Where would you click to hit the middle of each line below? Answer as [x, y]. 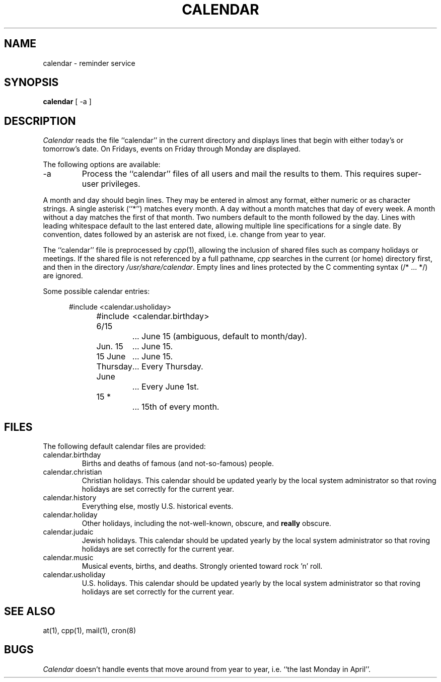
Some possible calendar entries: [96, 291]
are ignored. [63, 276]
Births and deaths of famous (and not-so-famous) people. [178, 464]
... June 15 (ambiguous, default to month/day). [219, 336]
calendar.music [68, 558]
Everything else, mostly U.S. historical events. [158, 506]
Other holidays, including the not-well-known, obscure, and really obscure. [206, 523]
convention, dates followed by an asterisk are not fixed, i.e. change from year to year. [184, 235]
